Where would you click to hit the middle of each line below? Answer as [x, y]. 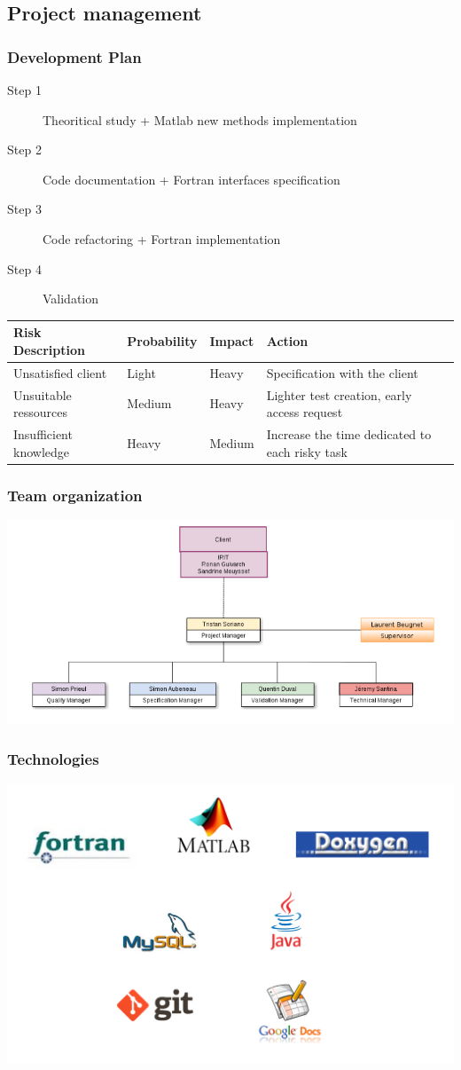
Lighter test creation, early [339, 394]
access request [305, 412]
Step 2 [24, 149]
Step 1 [24, 90]
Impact [232, 341]
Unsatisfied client [60, 372]
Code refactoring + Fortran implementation [162, 238]
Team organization [75, 495]
